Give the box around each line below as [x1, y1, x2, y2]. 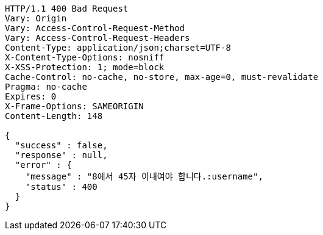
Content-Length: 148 [5, 111, 103, 121]
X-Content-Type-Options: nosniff [5, 52, 165, 62]
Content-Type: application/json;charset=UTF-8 [5, 43, 231, 52]
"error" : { [15, 160, 72, 170]
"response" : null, [15, 150, 108, 160]
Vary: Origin [5, 13, 67, 23]
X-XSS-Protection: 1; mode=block [5, 62, 165, 72]
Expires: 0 [5, 92, 57, 101]
